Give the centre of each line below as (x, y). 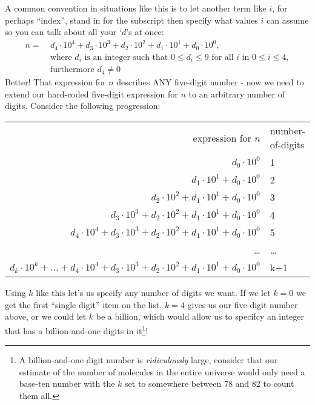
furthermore (72, 70)
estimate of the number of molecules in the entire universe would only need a (162, 371)
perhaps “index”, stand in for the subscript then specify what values (131, 20)
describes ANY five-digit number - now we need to (210, 82)
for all (223, 57)
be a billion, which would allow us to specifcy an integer (200, 316)
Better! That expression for (55, 82)
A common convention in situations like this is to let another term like (136, 8)
